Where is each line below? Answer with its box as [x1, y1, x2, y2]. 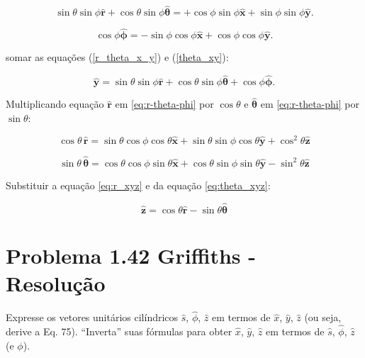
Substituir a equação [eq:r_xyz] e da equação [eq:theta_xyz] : [6, 177, 271, 192]
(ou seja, [304, 310, 342, 325]
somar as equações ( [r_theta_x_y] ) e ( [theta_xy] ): [6, 50, 229, 65]
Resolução [6, 269, 106, 298]
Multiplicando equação [6, 96, 104, 111]
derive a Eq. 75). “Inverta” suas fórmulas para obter [6, 324, 232, 339]
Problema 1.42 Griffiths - [6, 240, 257, 269]
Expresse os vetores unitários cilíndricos [6, 310, 179, 325]
